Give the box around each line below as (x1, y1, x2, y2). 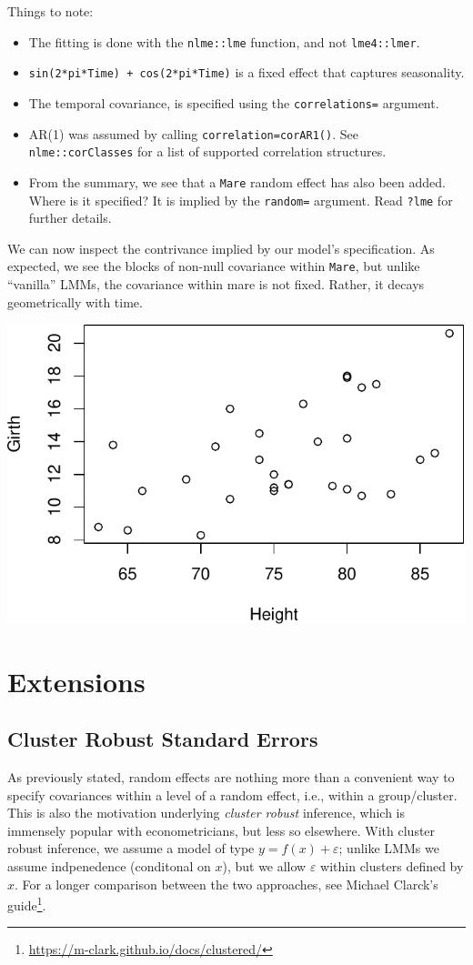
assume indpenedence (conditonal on (7, 856, 211, 875)
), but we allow (222, 856, 307, 875)
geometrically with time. (7, 292, 143, 311)
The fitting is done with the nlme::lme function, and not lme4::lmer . (28, 32, 420, 51)
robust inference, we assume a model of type (7, 839, 255, 858)
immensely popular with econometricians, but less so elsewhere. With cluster (7, 820, 436, 839)
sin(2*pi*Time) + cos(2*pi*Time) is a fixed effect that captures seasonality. (28, 63, 465, 82)
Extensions (7, 662, 146, 699)
